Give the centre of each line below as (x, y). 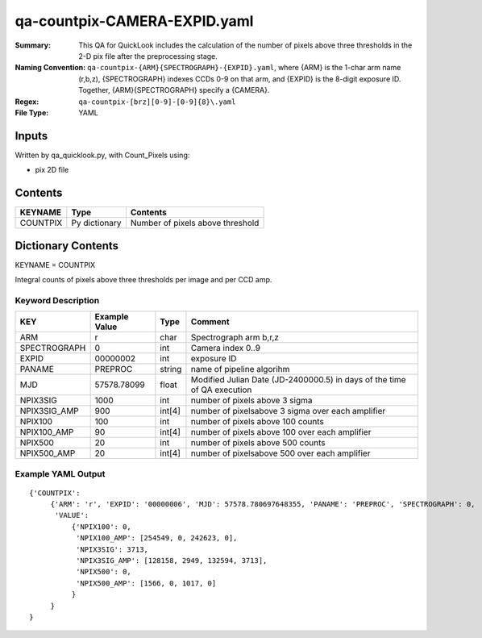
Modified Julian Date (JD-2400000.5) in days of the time (298, 380)
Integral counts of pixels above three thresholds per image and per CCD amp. (143, 279)
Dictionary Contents (67, 246)
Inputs (31, 136)
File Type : (32, 112)
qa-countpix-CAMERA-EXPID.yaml (134, 21)
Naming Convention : (50, 68)
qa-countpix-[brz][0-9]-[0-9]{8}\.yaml (157, 102)
